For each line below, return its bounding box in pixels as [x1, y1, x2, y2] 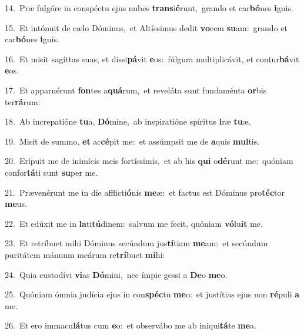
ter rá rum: [5, 95, 41, 108]
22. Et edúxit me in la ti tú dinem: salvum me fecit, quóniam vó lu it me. [5, 217, 263, 229]
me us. [5, 197, 27, 210]
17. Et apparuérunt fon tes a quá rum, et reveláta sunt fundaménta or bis [5, 83, 267, 96]
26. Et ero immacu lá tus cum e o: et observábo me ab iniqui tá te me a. [5, 319, 256, 331]
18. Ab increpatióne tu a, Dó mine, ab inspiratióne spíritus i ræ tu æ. [5, 115, 251, 128]
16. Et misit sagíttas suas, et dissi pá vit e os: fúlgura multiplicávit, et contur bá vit [5, 52, 299, 65]
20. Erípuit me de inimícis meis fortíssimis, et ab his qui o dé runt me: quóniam [5, 155, 293, 167]
